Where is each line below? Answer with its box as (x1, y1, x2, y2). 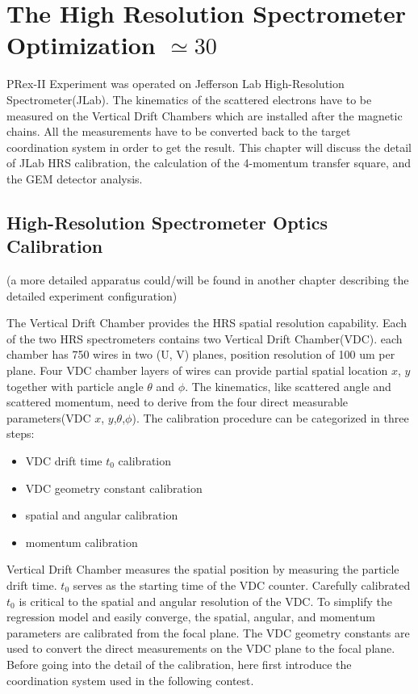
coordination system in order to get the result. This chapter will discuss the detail (6, 138, 412, 155)
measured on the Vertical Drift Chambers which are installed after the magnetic (6, 107, 403, 124)
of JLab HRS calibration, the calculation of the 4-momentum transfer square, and (6, 154, 412, 171)
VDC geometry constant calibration (25, 479, 203, 496)
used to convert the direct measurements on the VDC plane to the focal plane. (6, 640, 395, 657)
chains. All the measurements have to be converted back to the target (6, 123, 351, 140)
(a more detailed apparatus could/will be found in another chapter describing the (6, 271, 409, 288)
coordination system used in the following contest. (6, 671, 254, 688)
